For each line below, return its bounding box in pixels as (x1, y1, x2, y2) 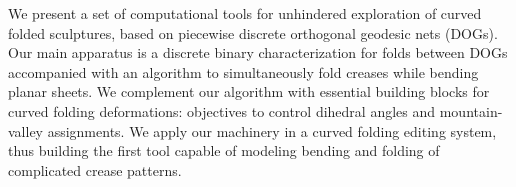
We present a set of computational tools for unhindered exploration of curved (8, 3, 482, 23)
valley (8, 120, 43, 141)
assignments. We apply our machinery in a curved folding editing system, (47, 120, 497, 141)
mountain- (439, 100, 503, 121)
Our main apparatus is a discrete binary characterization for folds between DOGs (8, 42, 508, 63)
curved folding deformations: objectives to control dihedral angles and (8, 100, 436, 121)
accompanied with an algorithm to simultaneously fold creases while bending (8, 61, 479, 82)
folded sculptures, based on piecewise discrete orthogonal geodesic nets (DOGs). (8, 22, 498, 43)
